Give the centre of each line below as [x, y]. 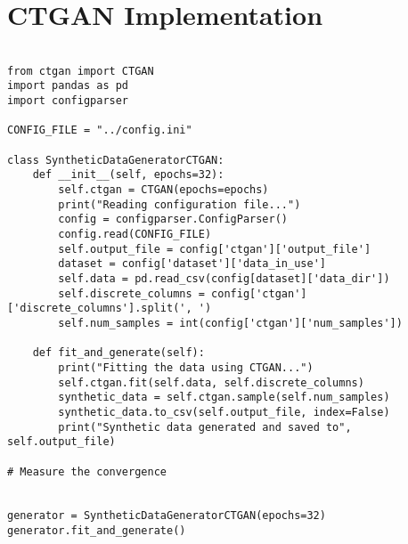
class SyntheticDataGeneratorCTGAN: [116, 160]
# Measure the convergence [87, 471]
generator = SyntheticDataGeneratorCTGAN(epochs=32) [167, 516]
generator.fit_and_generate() [97, 531]
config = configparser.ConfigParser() [173, 219]
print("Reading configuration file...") [180, 204]
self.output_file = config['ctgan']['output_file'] [215, 249]
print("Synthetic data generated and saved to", [205, 427]
